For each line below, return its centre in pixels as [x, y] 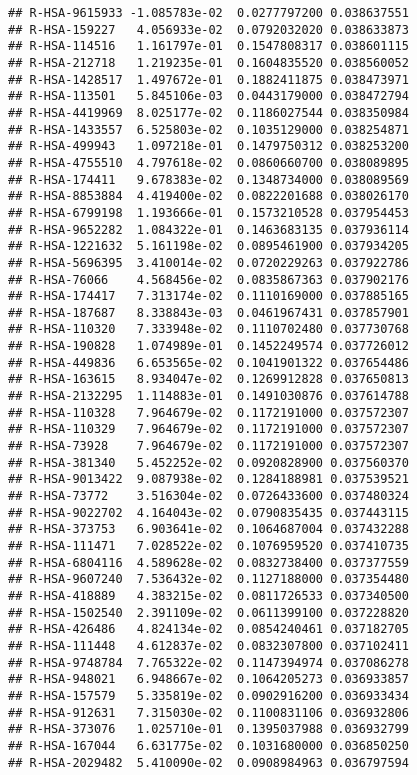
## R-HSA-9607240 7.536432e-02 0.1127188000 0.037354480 [208, 579]
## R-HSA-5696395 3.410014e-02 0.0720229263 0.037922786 [208, 262]
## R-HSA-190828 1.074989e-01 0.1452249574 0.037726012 [208, 346]
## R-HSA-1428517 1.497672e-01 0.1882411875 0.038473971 [208, 79]
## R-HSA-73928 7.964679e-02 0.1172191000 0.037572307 [208, 446]
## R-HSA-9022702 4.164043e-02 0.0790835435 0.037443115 [208, 512]
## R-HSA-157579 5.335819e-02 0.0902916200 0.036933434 [208, 695]
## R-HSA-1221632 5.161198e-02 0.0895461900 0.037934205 [208, 246]
